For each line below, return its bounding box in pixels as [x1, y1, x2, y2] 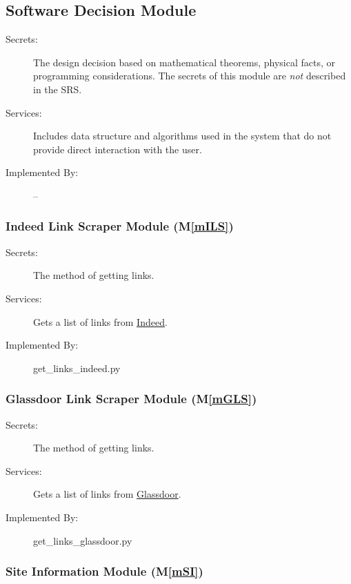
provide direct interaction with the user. [33, 142, 202, 156]
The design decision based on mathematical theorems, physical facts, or [33, 55, 336, 69]
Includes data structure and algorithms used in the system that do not [33, 128, 332, 143]
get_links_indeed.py [33, 360, 121, 375]
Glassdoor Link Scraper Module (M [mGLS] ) [6, 390, 257, 407]
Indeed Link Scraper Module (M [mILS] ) [6, 217, 234, 235]
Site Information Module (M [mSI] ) [6, 563, 203, 580]
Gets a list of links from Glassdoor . [33, 487, 181, 501]
